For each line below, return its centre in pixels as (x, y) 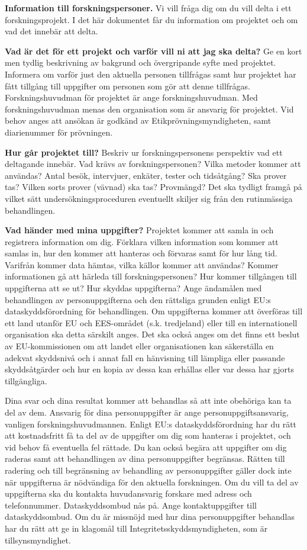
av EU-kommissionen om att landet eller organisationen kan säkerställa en (139, 346)
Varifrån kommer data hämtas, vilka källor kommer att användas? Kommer (142, 264)
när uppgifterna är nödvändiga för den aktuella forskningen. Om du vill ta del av (152, 482)
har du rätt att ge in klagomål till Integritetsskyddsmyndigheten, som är (136, 528)
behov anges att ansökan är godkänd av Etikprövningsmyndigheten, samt (138, 120)
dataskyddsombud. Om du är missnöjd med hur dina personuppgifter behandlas (150, 517)
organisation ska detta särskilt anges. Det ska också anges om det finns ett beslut (152, 334)
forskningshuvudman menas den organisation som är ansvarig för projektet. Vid (149, 109)
